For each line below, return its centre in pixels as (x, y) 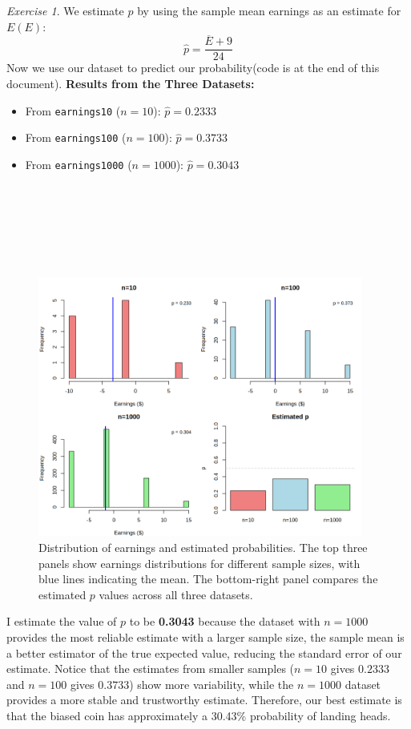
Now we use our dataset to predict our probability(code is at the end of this (193, 68)
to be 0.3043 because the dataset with (225, 621)
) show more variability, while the (212, 684)
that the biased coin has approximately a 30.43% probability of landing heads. (199, 715)
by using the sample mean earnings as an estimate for (269, 10)
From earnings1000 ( (79, 164)
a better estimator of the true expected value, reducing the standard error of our (204, 652)
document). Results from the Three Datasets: (131, 84)
